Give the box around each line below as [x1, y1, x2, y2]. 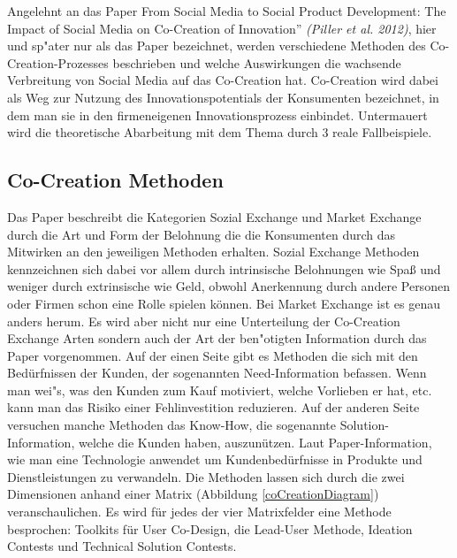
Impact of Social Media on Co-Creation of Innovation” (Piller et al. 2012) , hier [7, 19, 437, 37]
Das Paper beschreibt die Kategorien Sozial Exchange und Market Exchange [7, 207, 422, 225]
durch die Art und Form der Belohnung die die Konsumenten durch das [7, 225, 396, 243]
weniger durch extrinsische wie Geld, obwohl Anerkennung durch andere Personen [7, 277, 450, 295]
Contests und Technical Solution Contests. [7, 537, 237, 555]
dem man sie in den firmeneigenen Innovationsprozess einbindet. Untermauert [7, 105, 428, 124]
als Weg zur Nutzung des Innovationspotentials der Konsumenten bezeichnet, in [7, 88, 439, 106]
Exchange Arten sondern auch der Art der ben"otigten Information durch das [7, 329, 427, 348]
